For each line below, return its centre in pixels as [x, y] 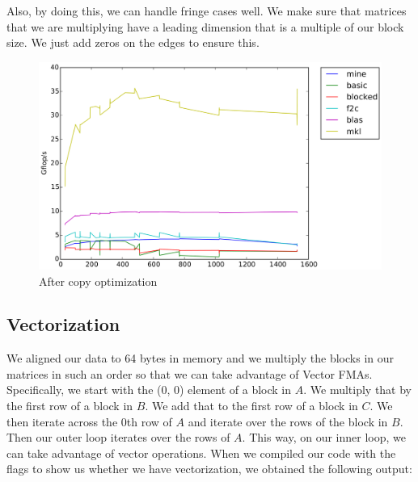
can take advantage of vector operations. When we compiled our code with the [201, 453]
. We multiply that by [358, 390]
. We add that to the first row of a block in [251, 406]
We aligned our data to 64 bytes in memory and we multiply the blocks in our [200, 358]
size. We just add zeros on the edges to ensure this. [133, 42]
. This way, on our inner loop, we [324, 437]
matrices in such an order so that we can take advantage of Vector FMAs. [190, 373]
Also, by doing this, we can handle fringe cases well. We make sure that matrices [207, 10]
